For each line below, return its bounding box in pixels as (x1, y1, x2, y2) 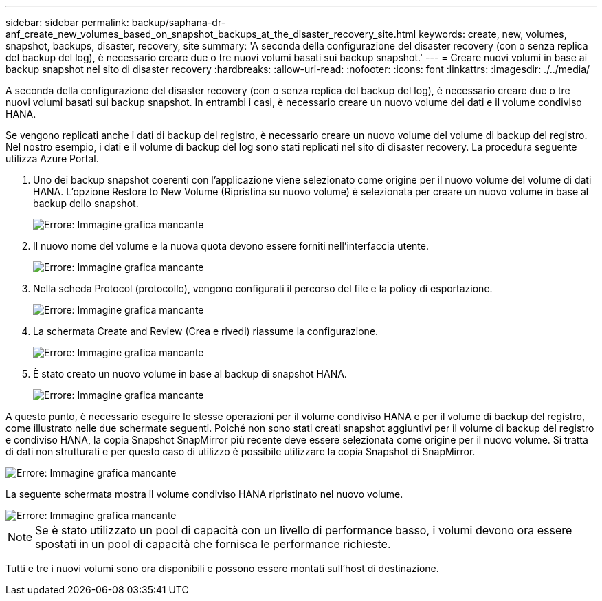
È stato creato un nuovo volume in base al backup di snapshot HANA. (33, 368, 347, 380)
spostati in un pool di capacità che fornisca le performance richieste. (35, 537, 391, 551)
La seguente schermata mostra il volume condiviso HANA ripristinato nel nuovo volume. (5, 488, 403, 500)
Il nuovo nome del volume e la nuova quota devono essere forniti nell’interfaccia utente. (33, 240, 429, 252)
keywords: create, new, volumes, (419, 28, 567, 40)
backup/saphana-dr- (131, 17, 226, 28)
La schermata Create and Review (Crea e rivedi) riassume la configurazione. (33, 325, 379, 337)
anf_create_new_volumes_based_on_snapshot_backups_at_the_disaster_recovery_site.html (5, 28, 416, 40)
